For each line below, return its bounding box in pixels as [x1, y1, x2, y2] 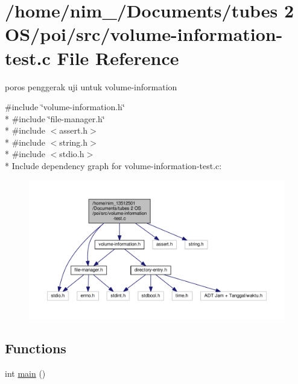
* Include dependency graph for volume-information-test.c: [5, 159, 222, 172]
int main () [5, 367, 46, 379]
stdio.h [59, 147, 84, 160]
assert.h [59, 124, 88, 137]
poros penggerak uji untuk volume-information [5, 80, 177, 93]
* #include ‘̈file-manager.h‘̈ [5, 112, 105, 125]
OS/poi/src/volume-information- [5, 22, 283, 46]
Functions [5, 338, 66, 357]
